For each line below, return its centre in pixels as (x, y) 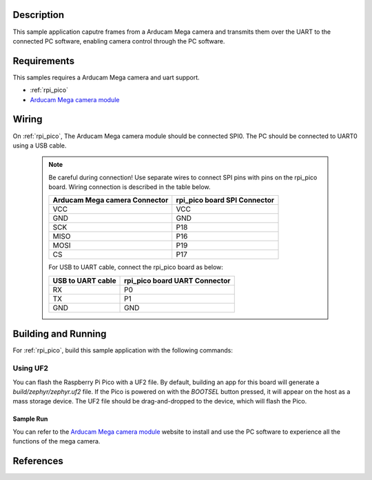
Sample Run (30, 419)
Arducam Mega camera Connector (111, 200)
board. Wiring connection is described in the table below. (130, 187)
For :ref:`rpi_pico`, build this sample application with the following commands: (123, 350)
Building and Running (60, 334)
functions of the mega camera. (56, 441)
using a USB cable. (40, 146)
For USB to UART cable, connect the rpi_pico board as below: (136, 267)
